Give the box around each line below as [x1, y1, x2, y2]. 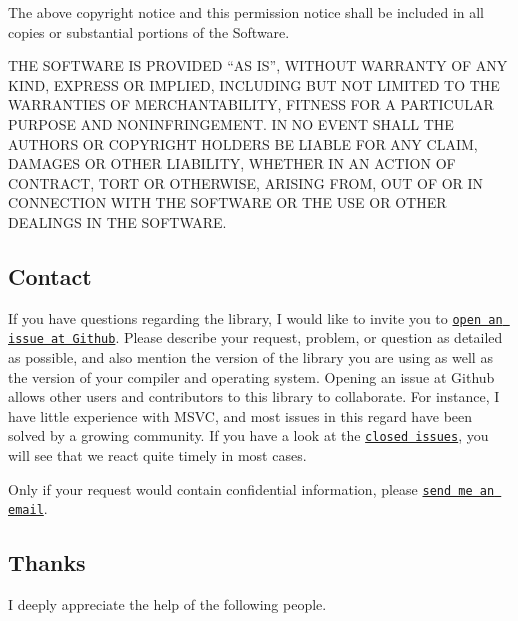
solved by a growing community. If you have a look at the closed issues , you [8, 425, 489, 446]
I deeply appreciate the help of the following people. [8, 594, 327, 615]
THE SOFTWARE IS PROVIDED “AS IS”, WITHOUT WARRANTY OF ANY [8, 55, 508, 76]
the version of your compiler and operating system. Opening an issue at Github [8, 366, 495, 387]
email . [8, 498, 48, 519]
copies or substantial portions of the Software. [8, 21, 290, 42]
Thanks [8, 547, 86, 578]
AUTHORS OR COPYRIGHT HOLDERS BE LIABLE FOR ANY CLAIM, [8, 133, 478, 154]
